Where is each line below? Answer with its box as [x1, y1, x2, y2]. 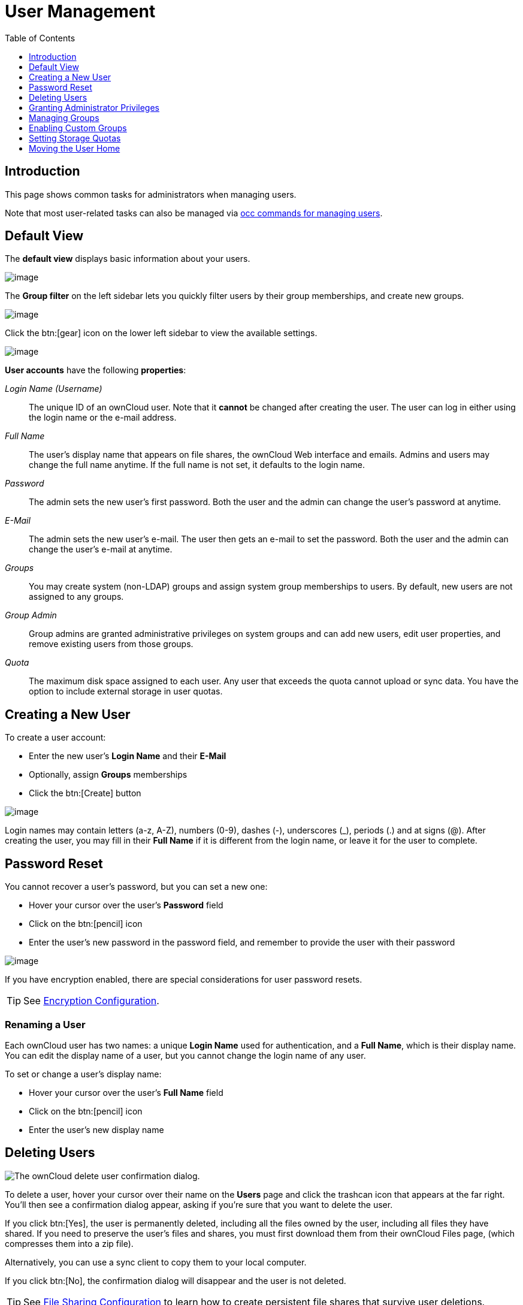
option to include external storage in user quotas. [29, 686, 223, 697]
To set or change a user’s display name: [5, 1068, 162, 1079]
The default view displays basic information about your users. [5, 253, 250, 264]
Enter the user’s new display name [29, 1124, 164, 1135]
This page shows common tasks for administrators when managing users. [5, 189, 297, 200]
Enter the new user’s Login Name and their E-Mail [29, 751, 226, 762]
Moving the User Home [29, 143, 120, 153]
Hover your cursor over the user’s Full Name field [29, 1087, 223, 1098]
